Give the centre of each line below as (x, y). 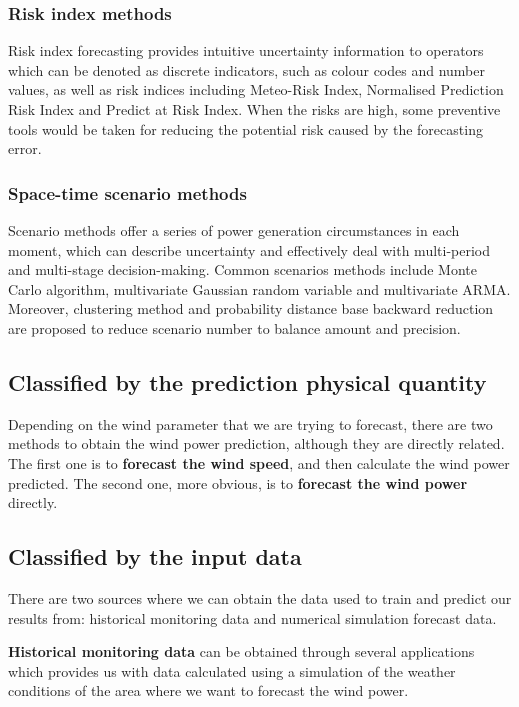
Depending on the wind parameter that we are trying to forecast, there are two (250, 423)
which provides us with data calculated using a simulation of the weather (232, 670)
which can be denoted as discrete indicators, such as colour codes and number (246, 69)
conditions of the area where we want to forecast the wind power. (208, 690)
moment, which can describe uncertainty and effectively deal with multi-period (249, 249)
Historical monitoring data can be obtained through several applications (241, 651)
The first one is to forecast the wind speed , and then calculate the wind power (259, 462)
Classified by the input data (155, 556)
